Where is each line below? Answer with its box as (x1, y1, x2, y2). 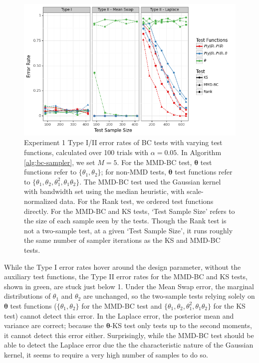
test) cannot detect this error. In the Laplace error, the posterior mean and (4, 310, 234, 321)
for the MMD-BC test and (81, 300, 162, 311)
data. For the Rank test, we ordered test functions (59, 196, 214, 206)
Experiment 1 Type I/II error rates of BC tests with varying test (24, 137, 223, 148)
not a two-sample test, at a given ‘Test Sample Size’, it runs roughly (24, 225, 233, 235)
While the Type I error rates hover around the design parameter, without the (4, 261, 241, 272)
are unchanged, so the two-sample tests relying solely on (83, 291, 255, 301)
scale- (187, 186, 204, 196)
